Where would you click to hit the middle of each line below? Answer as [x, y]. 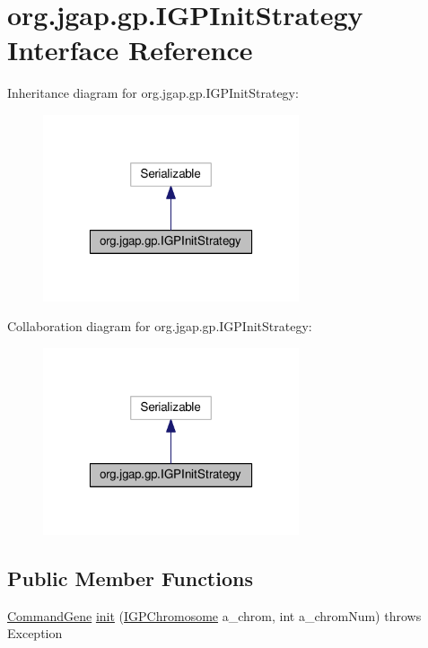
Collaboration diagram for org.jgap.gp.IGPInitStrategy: [160, 326]
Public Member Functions [130, 578]
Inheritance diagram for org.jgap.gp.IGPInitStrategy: [153, 93]
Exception [35, 633]
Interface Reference [130, 50]
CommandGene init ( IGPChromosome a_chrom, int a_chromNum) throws [214, 615]
